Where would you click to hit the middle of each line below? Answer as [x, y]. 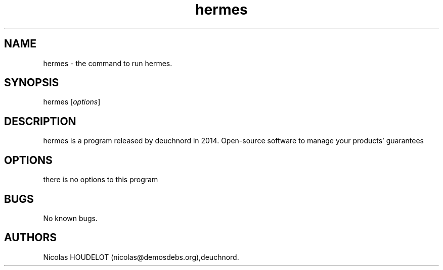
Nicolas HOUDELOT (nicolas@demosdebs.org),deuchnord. [141, 257]
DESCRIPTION [40, 121]
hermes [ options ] [72, 102]
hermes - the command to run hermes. [108, 63]
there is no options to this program [101, 180]
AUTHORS [31, 238]
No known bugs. [70, 218]
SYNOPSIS [32, 83]
